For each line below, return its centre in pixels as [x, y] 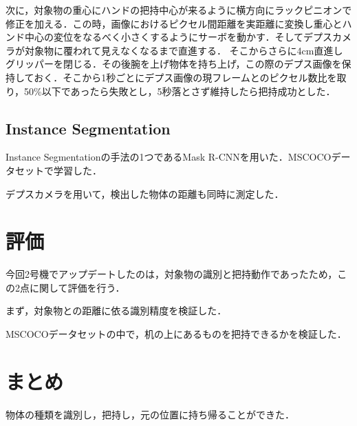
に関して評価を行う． [77, 287]
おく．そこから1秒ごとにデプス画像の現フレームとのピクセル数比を [185, 77]
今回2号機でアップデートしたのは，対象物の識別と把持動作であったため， [172, 274]
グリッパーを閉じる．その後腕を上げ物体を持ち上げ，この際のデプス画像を [174, 64]
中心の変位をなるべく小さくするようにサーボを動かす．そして [164, 37]
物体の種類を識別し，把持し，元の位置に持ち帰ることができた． [150, 414]
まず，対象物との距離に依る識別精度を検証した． [116, 311]
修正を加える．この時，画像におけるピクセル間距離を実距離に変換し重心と [174, 23]
